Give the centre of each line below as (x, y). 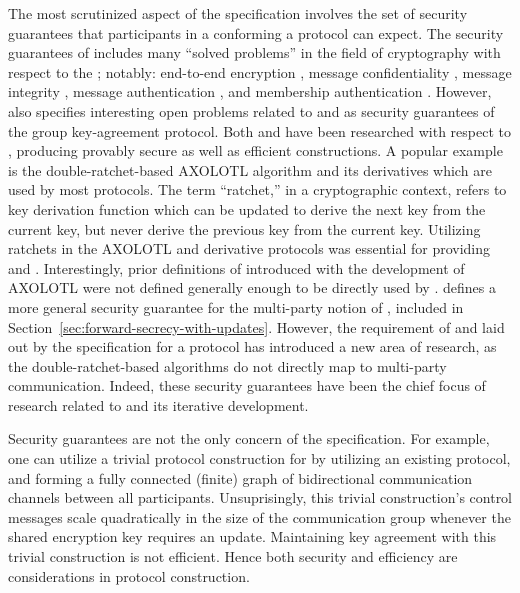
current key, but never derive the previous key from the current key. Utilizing (244, 228)
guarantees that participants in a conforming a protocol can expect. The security (256, 32)
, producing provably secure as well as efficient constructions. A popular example (255, 150)
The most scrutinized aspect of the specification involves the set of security (238, 13)
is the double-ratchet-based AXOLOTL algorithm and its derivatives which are (250, 169)
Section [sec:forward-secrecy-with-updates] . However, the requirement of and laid (256, 326)
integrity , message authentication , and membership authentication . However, (250, 91)
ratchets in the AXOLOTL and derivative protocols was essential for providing (249, 248)
